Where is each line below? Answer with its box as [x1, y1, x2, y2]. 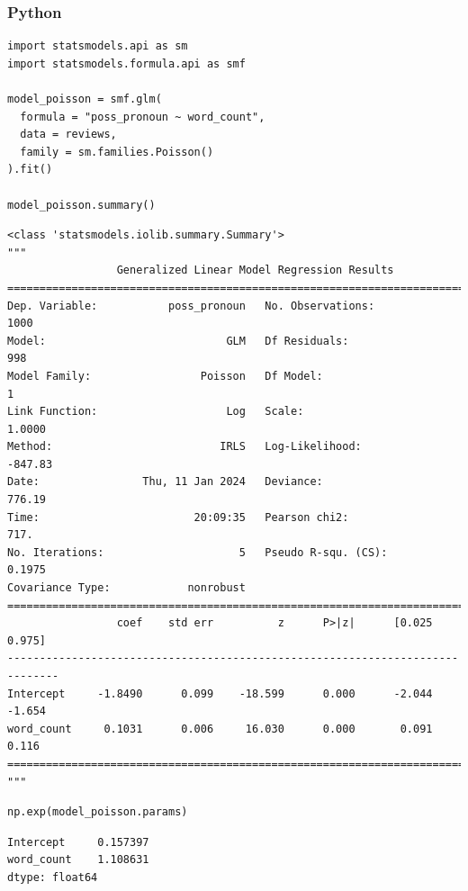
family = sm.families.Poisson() [20, 145, 214, 158]
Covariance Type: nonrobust [7, 581, 246, 595]
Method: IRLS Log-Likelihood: [7, 440, 362, 454]
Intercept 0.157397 [7, 835, 149, 849]
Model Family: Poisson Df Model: [7, 369, 323, 382]
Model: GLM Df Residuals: [7, 334, 349, 347]
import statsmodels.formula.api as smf [7, 57, 246, 70]
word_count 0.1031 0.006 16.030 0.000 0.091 [7, 722, 433, 735]
